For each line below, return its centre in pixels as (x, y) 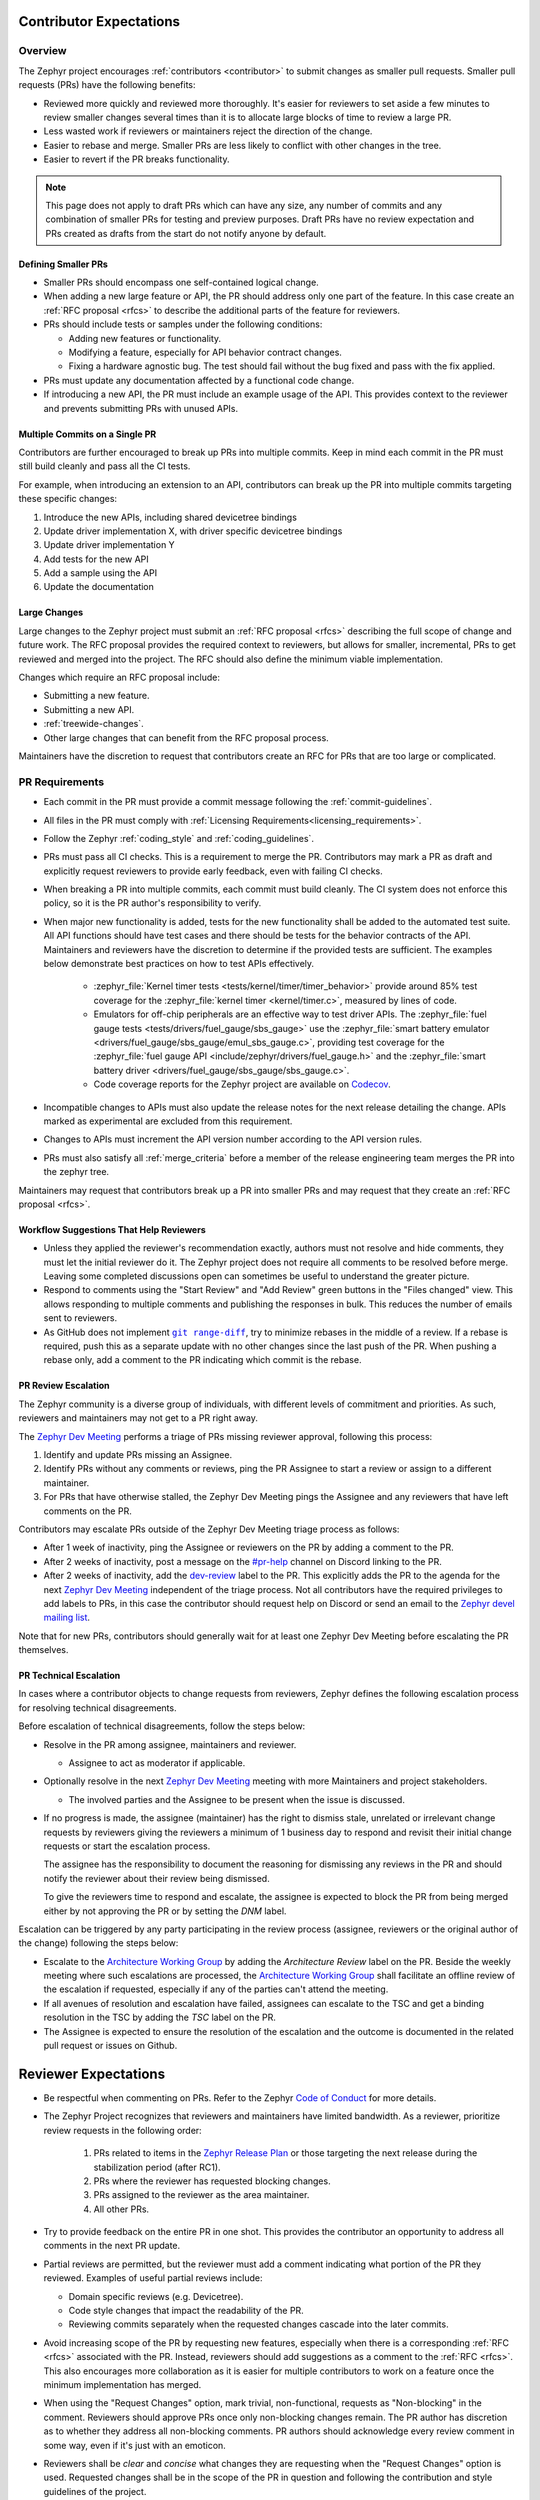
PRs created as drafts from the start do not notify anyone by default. (186, 233)
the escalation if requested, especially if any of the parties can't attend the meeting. (216, 1989)
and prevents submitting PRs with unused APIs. (141, 408)
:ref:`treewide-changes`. (93, 724)
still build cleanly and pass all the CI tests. (104, 466)
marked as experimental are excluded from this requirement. (168, 1121)
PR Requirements (61, 782)
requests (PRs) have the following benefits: (107, 85)
